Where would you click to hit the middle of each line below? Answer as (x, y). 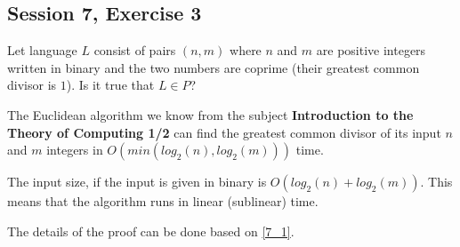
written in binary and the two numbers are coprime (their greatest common (214, 67)
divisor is (32, 85)
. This (436, 182)
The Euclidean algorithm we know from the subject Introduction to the (210, 114)
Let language (42, 50)
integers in (75, 150)
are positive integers (371, 50)
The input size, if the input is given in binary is (137, 182)
